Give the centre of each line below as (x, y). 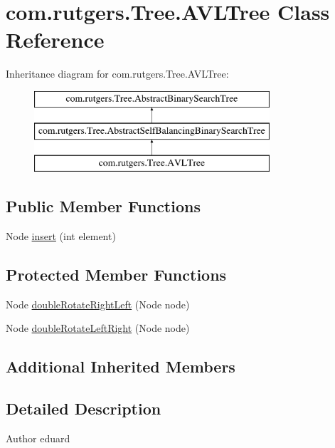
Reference (55, 40)
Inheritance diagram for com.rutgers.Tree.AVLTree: (117, 74)
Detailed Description (84, 408)
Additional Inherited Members (121, 366)
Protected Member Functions (116, 275)
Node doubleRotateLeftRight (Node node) (98, 328)
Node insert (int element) (61, 236)
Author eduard (38, 438)
